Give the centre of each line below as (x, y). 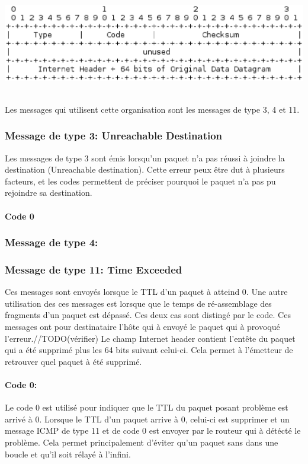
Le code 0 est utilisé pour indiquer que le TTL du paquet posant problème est (147, 407)
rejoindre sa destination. (49, 193)
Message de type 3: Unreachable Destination (114, 136)
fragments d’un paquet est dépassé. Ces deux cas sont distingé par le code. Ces (148, 315)
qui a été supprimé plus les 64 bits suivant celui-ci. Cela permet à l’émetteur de (149, 350)
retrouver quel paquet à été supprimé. (73, 361)
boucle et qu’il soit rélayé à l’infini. (68, 454)
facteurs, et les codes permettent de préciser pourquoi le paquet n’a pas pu (140, 181)
